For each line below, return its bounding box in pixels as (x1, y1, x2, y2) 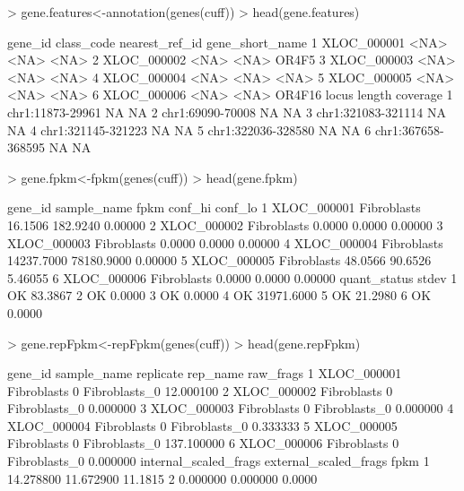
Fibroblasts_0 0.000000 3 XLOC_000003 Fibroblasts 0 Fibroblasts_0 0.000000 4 (7, 399, 454, 418)
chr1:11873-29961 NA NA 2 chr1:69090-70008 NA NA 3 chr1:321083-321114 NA (7, 102, 446, 121)
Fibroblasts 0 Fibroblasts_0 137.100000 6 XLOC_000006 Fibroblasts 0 (7, 434, 399, 452)
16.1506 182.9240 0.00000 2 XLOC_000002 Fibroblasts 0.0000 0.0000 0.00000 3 (7, 215, 443, 234)
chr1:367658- (374, 120, 444, 139)
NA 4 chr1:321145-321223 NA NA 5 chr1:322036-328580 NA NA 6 (7, 120, 372, 139)
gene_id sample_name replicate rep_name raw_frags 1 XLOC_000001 (7, 364, 402, 383)
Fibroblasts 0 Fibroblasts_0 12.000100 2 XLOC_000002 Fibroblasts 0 (7, 381, 393, 400)
